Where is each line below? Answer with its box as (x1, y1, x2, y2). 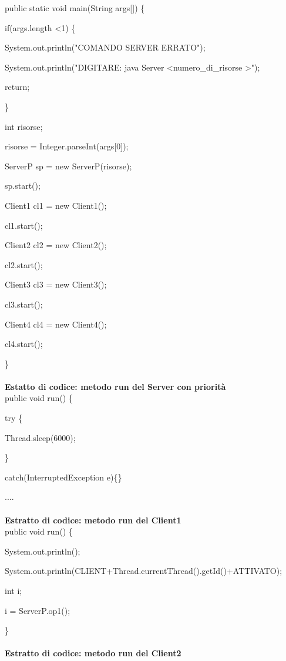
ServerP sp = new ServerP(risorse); (5, 159, 132, 172)
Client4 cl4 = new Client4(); (5, 318, 107, 330)
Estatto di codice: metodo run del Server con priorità (5, 380, 226, 392)
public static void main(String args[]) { (5, 2, 145, 14)
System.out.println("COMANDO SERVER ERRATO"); (5, 41, 206, 54)
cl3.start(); (5, 298, 43, 310)
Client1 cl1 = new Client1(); (5, 199, 107, 211)
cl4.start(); (5, 338, 43, 350)
